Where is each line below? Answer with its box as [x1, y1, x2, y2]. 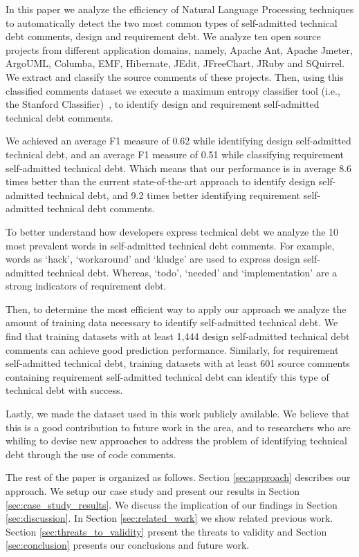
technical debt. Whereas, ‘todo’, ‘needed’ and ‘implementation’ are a [46, 265, 338, 279]
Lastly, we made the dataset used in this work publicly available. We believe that [6, 406, 350, 421]
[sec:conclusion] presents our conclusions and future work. [6, 538, 250, 552]
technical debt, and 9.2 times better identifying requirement [46, 187, 301, 202]
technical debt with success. [6, 383, 123, 397]
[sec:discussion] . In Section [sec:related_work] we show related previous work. [6, 511, 333, 525]
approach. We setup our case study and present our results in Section [6, 484, 300, 498]
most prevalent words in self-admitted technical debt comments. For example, [6, 238, 335, 252]
